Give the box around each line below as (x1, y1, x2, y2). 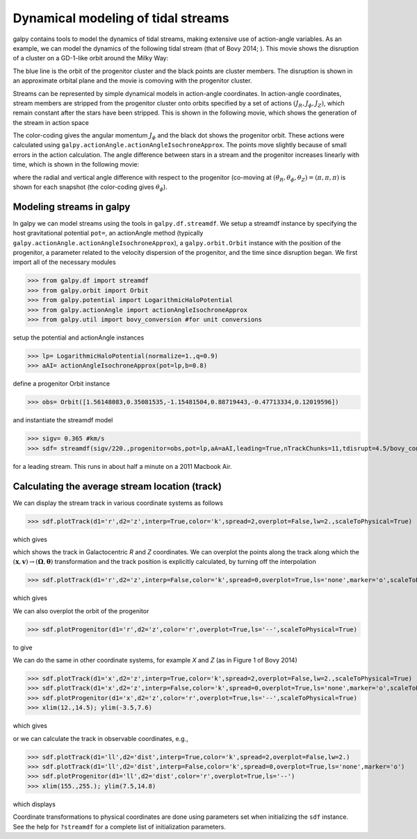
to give (13, 643, 33, 651)
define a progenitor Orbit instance (13, 379, 111, 388)
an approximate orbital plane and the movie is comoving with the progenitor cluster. (13, 76, 252, 85)
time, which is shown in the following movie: (13, 160, 140, 169)
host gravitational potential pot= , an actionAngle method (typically (13, 229, 204, 238)
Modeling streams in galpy (13, 201, 131, 213)
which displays (13, 799, 56, 808)
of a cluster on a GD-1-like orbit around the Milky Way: (13, 54, 169, 63)
